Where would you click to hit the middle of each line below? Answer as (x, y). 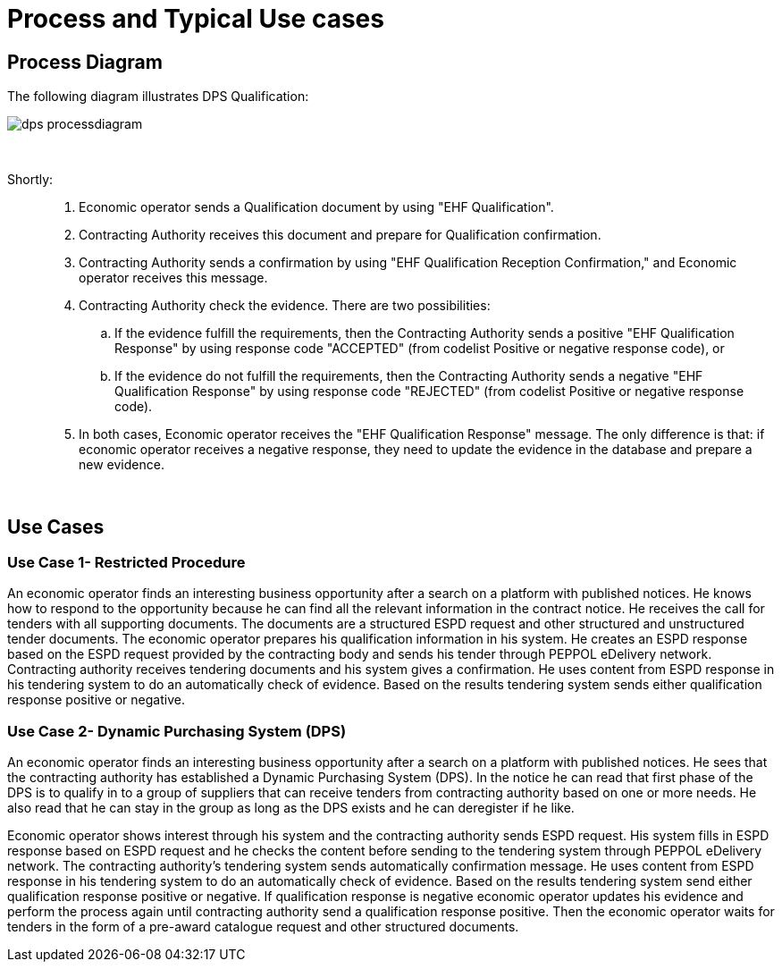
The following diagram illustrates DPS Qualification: (158, 97)
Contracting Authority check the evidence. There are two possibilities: (285, 306)
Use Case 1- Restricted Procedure (126, 563)
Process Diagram (85, 62)
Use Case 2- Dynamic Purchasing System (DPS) (177, 731)
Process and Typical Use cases (196, 19)
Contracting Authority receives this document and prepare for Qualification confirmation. (340, 235)
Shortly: (30, 180)
